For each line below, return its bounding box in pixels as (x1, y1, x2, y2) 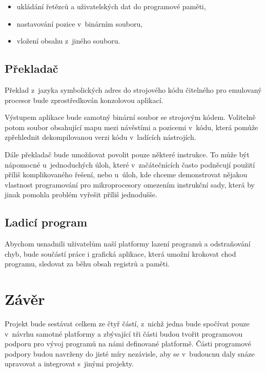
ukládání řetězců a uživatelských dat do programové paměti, (16, 1, 206, 11)
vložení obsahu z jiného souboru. (16, 35, 120, 46)
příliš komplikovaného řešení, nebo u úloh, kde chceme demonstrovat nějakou (5, 169, 248, 180)
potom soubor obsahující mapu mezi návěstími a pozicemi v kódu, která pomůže (5, 121, 258, 132)
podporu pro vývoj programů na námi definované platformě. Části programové (5, 338, 252, 349)
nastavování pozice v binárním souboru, (16, 18, 143, 29)
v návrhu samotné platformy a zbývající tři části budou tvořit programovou (5, 328, 243, 339)
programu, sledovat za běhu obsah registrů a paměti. (5, 258, 170, 269)
